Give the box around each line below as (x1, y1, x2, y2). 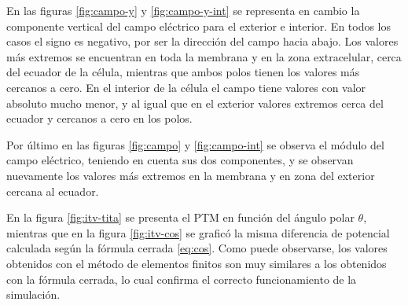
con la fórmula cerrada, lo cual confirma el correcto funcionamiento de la (6, 270, 357, 287)
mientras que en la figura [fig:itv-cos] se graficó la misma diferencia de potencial (6, 224, 390, 241)
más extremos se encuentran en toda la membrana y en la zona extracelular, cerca (6, 48, 402, 64)
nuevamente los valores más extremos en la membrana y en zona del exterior (6, 167, 375, 183)
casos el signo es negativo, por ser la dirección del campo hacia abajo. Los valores (6, 33, 399, 50)
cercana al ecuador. (6, 182, 99, 199)
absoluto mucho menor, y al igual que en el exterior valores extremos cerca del (6, 94, 384, 111)
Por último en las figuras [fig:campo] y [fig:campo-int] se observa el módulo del (6, 136, 384, 152)
